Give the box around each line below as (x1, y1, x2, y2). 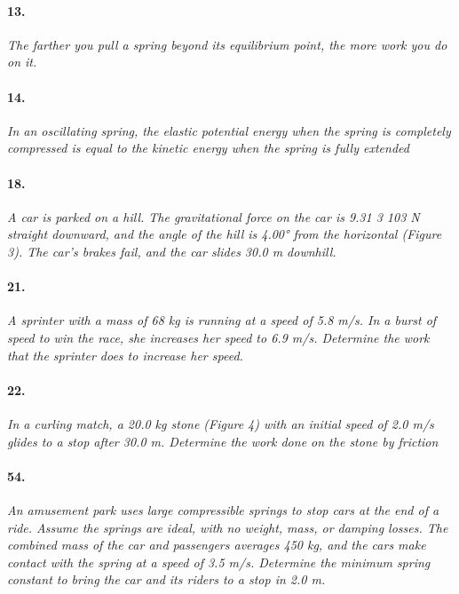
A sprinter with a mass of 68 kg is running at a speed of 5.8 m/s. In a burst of (7, 311, 437, 329)
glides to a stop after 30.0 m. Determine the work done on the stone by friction (7, 432, 439, 450)
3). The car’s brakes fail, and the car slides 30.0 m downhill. (7, 242, 336, 260)
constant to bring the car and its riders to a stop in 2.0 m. (7, 570, 326, 589)
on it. (7, 52, 37, 71)
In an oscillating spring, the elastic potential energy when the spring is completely (7, 121, 451, 139)
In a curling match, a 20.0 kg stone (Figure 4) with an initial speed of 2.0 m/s (7, 414, 434, 432)
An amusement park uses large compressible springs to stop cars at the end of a (7, 500, 439, 519)
